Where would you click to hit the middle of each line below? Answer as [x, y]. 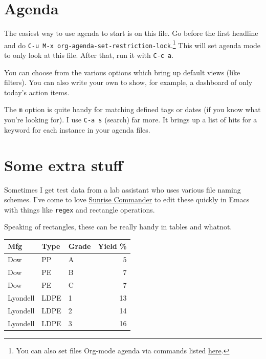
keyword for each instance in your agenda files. [77, 129]
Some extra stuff [64, 165]
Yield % [112, 246]
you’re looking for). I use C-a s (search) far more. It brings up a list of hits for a [131, 120]
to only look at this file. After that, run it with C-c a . [89, 55]
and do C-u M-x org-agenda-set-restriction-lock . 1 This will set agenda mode [132, 44]
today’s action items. [37, 92]
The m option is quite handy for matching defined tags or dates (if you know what [132, 109]
